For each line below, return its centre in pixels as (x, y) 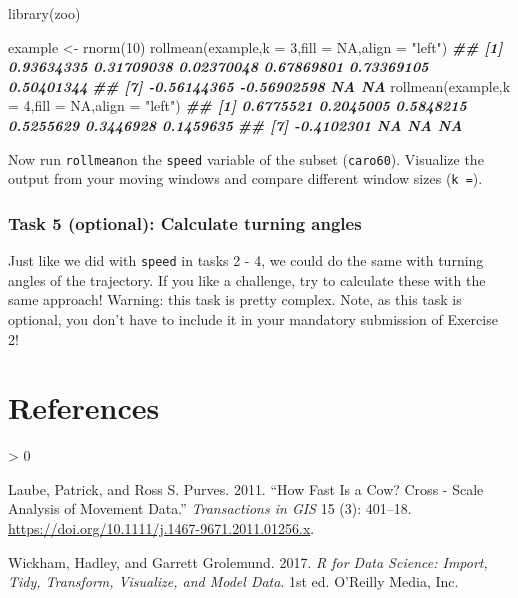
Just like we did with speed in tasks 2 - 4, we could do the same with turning (246, 260)
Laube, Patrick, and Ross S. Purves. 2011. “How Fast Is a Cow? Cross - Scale (246, 488)
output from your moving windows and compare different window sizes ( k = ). (245, 178)
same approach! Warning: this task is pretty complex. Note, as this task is (235, 299)
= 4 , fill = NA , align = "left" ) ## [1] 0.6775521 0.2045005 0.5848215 (237, 105)
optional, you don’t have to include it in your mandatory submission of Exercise (253, 318)
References (84, 407)
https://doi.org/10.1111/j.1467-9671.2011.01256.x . (161, 528)
